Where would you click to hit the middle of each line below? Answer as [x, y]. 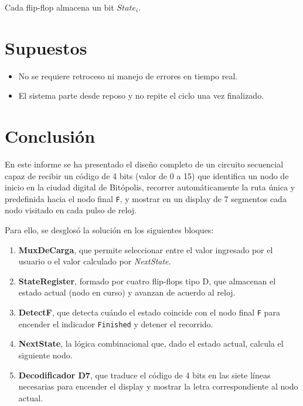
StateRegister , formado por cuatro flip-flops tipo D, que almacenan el [147, 281]
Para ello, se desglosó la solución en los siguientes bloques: [109, 230]
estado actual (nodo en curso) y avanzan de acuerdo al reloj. [127, 292]
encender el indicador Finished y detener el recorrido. [116, 323]
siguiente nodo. [45, 355]
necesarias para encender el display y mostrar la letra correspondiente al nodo [158, 386]
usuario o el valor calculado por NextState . [95, 261]
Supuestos [46, 47]
